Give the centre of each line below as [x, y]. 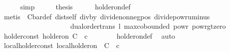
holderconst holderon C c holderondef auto [89, 35]
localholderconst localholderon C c [62, 45]
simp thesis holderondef [75, 6]
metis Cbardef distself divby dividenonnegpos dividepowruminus [107, 16]
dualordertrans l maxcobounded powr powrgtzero [148, 26]
